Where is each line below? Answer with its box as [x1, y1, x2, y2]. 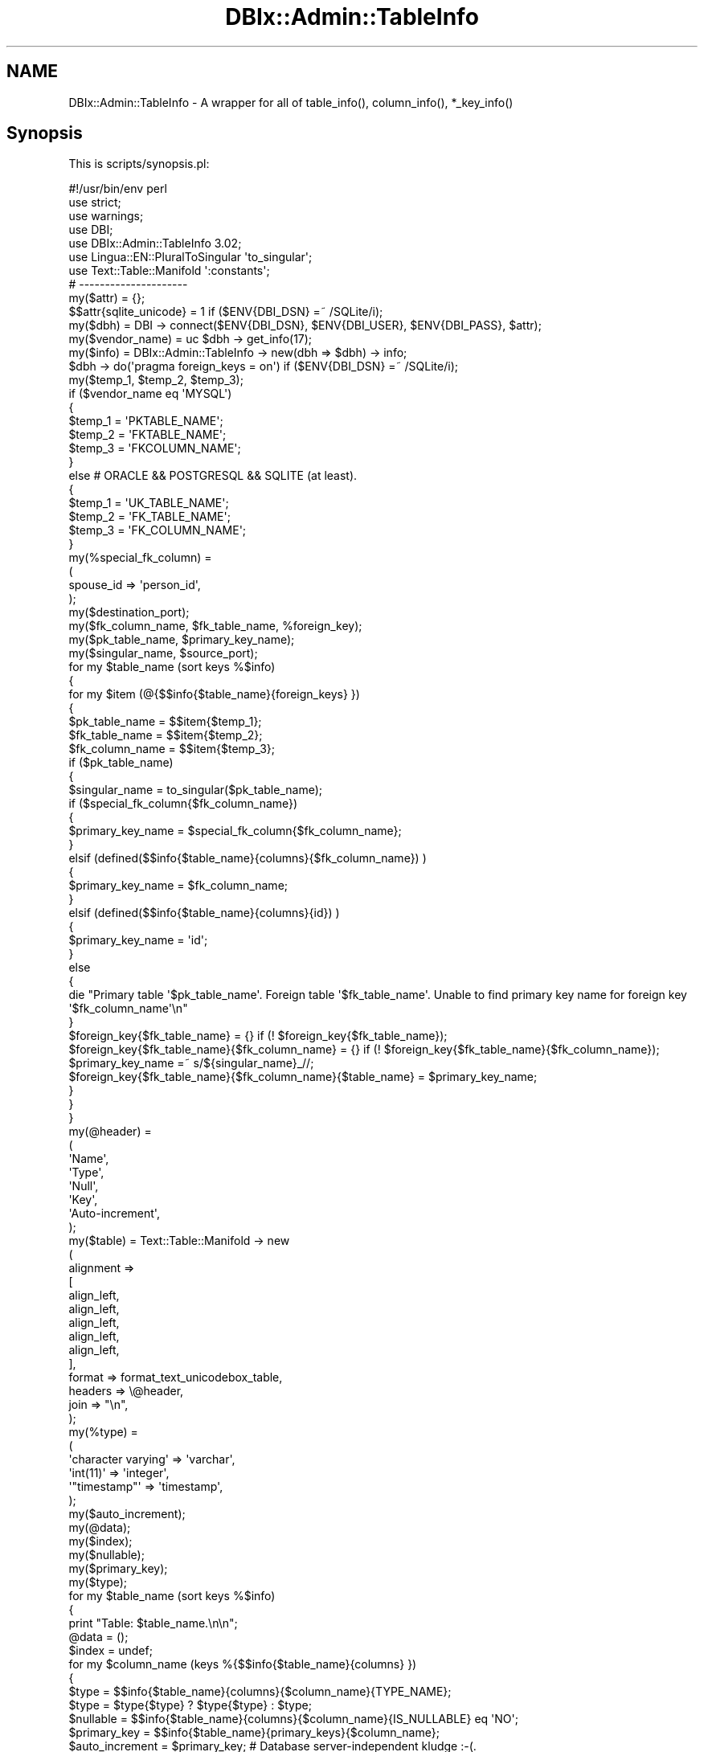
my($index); [68, 1534, 133, 1549]
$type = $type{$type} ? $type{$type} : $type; [68, 1698, 312, 1713]
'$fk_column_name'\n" [68, 1001, 188, 1016]
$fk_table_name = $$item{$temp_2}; [68, 728, 263, 743]
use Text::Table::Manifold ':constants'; [68, 264, 270, 278]
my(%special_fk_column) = [68, 551, 212, 565]
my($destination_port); [68, 605, 190, 620]
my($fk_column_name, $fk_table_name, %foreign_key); [68, 619, 362, 633]
